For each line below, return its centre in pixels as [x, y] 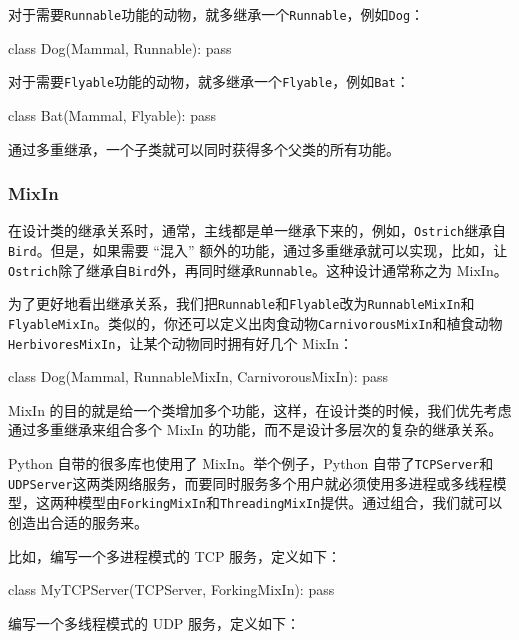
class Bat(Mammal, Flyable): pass [112, 114]
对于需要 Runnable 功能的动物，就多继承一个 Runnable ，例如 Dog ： [216, 14]
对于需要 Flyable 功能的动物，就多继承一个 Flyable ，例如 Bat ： [209, 81]
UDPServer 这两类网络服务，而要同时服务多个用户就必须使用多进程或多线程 [250, 482]
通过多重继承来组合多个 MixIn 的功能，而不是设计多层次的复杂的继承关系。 [255, 429]
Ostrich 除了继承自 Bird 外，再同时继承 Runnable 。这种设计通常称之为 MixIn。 [258, 269]
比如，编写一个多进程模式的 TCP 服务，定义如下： [175, 555]
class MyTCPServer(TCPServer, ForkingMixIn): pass [171, 589]
